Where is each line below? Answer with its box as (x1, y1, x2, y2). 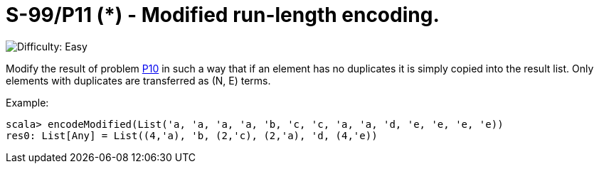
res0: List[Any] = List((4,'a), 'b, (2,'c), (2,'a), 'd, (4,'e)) (6, 129, 378, 141)
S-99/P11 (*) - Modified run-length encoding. (6, 3, 440, 27)
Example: (6, 96, 49, 109)
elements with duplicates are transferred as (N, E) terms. (6, 74, 271, 87)
